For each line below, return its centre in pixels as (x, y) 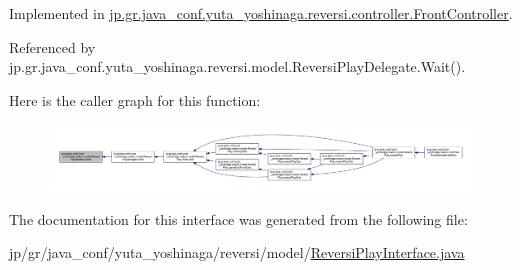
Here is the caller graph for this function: (135, 99)
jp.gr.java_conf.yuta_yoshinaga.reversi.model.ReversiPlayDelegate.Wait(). (237, 66)
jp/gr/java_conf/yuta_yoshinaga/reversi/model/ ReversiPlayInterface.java (237, 252)
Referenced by (52, 46)
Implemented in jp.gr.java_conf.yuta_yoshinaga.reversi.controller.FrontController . (261, 13)
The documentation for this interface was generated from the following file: (238, 218)
